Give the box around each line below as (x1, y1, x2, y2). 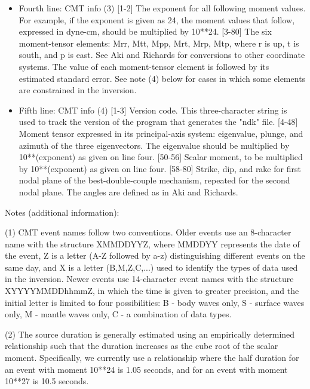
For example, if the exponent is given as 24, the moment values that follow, (19, 13, 295, 26)
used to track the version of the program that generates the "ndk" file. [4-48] (19, 115, 298, 128)
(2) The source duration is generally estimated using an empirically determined (5, 327, 295, 340)
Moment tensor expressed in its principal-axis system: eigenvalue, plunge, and (19, 127, 303, 139)
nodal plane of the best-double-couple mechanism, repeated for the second (19, 174, 290, 186)
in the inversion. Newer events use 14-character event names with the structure (5, 272, 294, 285)
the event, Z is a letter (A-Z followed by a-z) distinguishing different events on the (5, 249, 305, 262)
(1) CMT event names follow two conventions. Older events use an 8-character (5, 226, 291, 238)
